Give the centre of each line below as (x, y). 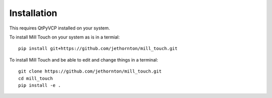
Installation (33, 13)
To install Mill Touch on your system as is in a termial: (65, 37)
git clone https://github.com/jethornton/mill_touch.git (90, 71)
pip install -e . (40, 85)
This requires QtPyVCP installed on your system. (60, 28)
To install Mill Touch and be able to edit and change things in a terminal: (84, 59)
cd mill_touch (36, 78)
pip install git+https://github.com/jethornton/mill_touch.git (98, 48)
